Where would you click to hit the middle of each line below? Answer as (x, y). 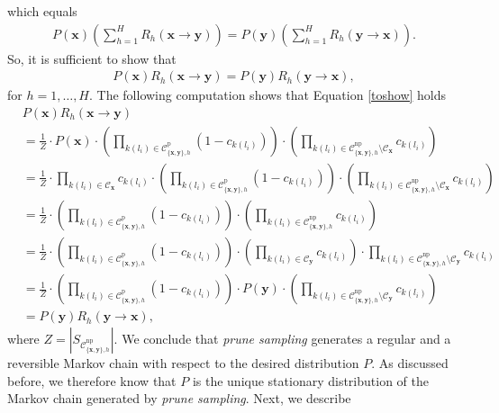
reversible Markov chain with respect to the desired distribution (183, 363)
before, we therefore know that (92, 380)
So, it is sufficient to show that (92, 58)
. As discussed (410, 363)
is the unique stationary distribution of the (310, 380)
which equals (42, 11)
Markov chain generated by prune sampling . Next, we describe (179, 398)
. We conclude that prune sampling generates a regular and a (282, 339)
